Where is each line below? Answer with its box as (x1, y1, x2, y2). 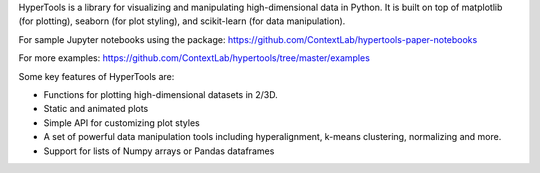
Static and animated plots (43, 103, 149, 115)
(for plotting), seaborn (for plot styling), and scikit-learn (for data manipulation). (18, 15, 346, 27)
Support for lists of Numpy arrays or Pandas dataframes (43, 145, 275, 157)
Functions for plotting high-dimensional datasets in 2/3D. (43, 88, 279, 100)
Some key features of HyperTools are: (18, 70, 175, 82)
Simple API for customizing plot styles (43, 116, 200, 129)
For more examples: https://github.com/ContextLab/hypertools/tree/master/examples (18, 52, 370, 64)
